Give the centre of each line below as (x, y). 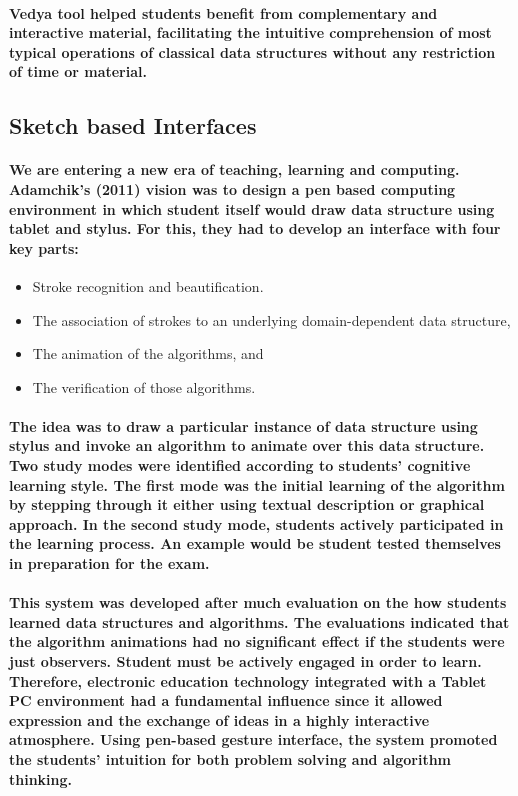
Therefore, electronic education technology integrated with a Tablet (248, 680)
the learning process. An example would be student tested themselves (255, 543)
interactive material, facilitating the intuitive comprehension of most (250, 32)
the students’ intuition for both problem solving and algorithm (230, 758)
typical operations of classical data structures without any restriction (252, 51)
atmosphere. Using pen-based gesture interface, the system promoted (253, 739)
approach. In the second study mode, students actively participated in (256, 523)
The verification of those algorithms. (144, 386)
